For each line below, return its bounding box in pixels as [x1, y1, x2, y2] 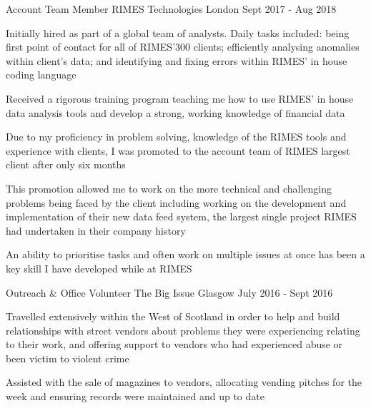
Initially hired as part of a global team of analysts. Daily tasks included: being [6, 25, 350, 40]
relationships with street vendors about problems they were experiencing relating [6, 322, 360, 337]
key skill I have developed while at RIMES [6, 260, 192, 275]
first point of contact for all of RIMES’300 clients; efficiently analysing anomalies [6, 39, 360, 54]
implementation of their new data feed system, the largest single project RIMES [6, 209, 357, 224]
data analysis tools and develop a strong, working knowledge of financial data [6, 105, 345, 120]
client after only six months [6, 157, 126, 172]
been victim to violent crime [6, 350, 129, 365]
